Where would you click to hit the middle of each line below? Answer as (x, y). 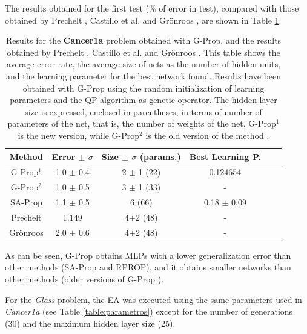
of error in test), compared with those (229, 8)
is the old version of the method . (207, 135)
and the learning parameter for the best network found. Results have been (144, 75)
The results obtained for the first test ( (77, 8)
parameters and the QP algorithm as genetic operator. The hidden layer (144, 100)
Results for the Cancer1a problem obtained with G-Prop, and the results (144, 40)
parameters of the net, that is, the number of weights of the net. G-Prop (142, 123)
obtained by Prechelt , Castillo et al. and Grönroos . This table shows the (144, 52)
